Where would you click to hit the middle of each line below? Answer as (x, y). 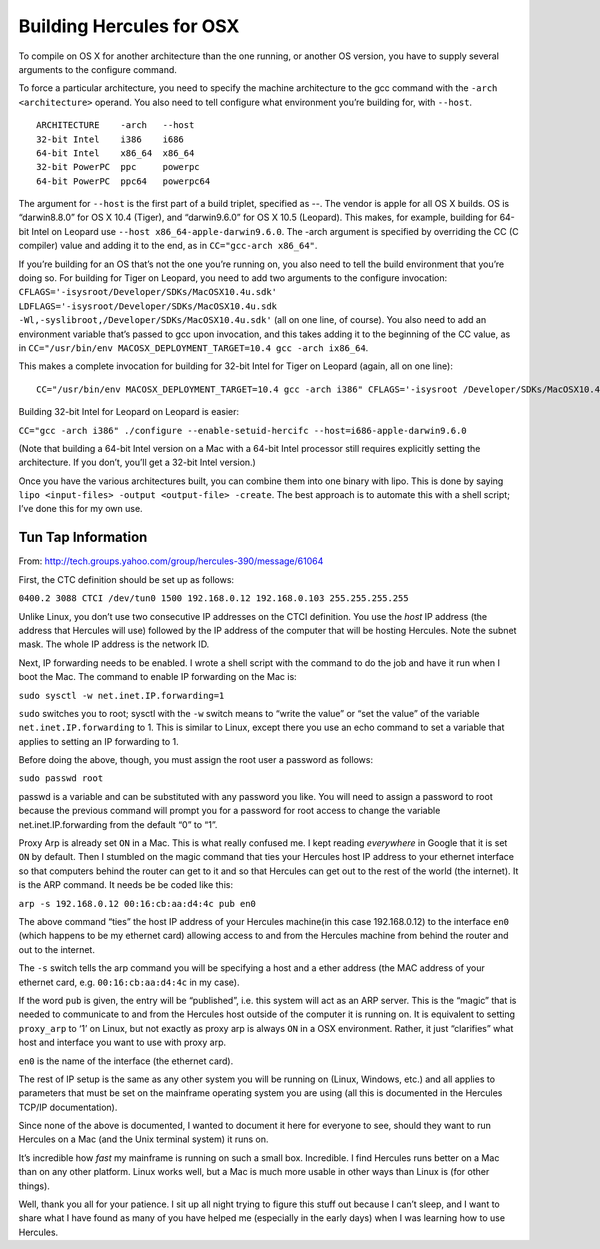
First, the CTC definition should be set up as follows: (126, 579)
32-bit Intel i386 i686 (110, 139)
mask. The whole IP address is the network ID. (114, 644)
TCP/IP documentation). (68, 1107)
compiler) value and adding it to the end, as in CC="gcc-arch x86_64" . (168, 246)
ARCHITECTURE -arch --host (115, 125)
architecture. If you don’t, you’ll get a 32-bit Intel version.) (137, 462)
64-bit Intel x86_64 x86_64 (115, 153)
